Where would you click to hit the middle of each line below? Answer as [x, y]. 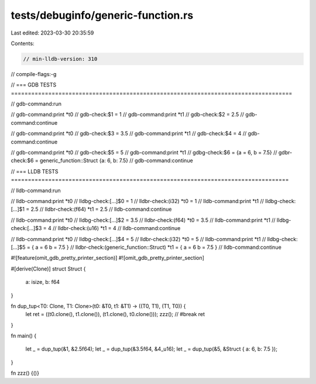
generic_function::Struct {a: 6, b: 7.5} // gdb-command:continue [116, 160]
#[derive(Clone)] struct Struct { [48, 269]
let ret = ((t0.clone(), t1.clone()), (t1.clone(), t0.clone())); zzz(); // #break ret [115, 314]
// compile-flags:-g [34, 74]
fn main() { [24, 336]
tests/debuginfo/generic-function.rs [102, 15]
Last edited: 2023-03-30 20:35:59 [52, 33]
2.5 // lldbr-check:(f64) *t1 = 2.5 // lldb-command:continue [101, 209]
